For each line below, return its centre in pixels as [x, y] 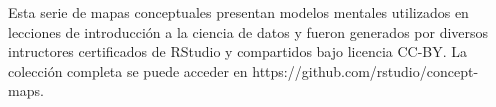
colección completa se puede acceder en [128, 70]
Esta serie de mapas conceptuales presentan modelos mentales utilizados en [238, 12]
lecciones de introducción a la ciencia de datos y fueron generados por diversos [248, 31]
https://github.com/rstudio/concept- [365, 70]
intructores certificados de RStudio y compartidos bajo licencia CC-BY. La [238, 51]
